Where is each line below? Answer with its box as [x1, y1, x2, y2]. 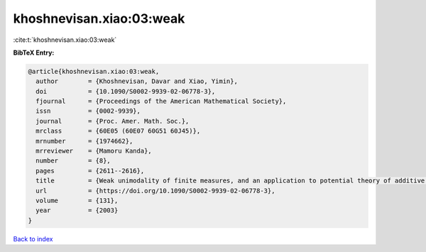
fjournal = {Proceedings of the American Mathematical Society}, [35, 97, 287, 106]
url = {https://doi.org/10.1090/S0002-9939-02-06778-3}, [35, 187, 275, 195]
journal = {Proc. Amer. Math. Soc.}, [35, 117, 190, 125]
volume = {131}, [35, 197, 119, 204]
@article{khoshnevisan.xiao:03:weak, [28, 67, 160, 75]
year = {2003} [35, 207, 119, 214]
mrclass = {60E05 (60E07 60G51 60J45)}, [35, 127, 201, 135]
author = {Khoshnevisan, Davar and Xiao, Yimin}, [35, 77, 238, 85]
